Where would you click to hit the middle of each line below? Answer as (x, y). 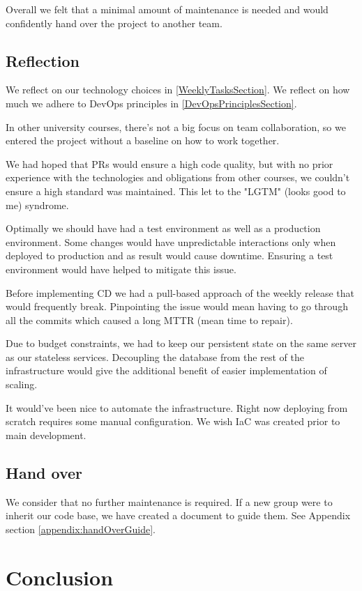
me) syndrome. (37, 205)
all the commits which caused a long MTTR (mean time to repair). (149, 320)
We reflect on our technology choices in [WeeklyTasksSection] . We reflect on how (178, 90)
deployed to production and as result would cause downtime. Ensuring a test (169, 255)
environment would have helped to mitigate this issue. (121, 269)
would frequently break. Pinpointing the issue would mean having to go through (177, 306)
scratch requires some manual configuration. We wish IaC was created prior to (173, 421)
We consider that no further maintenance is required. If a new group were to (169, 501)
